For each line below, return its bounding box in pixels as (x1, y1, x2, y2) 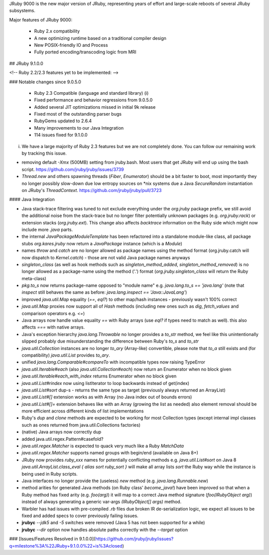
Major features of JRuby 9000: (9, 16, 72, 22)
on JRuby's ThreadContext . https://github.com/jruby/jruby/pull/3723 (21, 187, 162, 193)
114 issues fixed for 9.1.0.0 (34, 132, 88, 138)
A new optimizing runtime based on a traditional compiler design (34, 35, 167, 41)
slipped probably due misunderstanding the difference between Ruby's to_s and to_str (21, 338, 199, 344)
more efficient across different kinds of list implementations (21, 408, 144, 414)
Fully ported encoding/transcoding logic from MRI (34, 49, 136, 55)
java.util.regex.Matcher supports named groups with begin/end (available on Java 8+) (21, 450, 199, 456)
